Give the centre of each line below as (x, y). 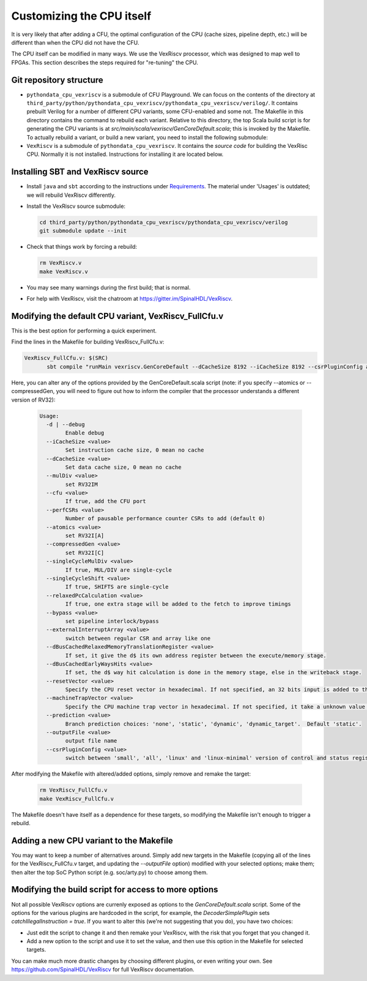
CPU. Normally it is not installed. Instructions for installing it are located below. (125, 154)
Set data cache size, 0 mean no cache (123, 467)
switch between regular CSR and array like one (138, 638)
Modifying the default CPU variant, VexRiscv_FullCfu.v (117, 316)
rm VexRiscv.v (61, 263)
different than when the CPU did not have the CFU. (75, 42)
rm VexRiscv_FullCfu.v (73, 790)
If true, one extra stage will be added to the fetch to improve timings (178, 604)
